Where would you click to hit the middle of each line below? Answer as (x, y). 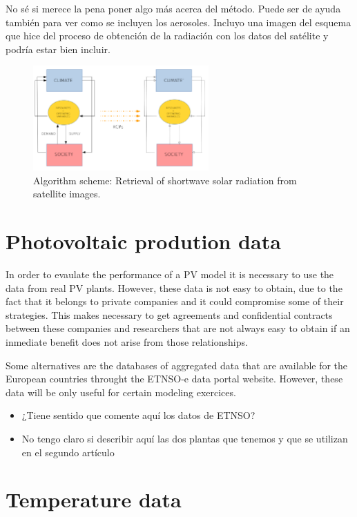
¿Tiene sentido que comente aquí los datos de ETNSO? (138, 415)
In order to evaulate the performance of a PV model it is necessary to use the (170, 274)
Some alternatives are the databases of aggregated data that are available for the (177, 365)
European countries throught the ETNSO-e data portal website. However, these (174, 379)
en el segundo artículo (68, 452)
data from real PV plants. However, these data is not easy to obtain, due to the (174, 287)
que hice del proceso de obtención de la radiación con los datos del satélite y (167, 36)
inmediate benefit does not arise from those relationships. (127, 341)
